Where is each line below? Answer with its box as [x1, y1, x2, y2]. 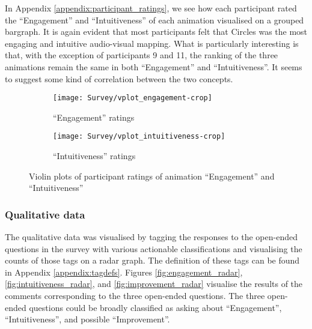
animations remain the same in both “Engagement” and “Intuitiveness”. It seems [5, 60, 302, 73]
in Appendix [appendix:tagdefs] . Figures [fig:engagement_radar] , [5, 265, 243, 278]
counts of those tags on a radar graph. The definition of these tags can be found [5, 254, 300, 267]
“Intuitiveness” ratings [53, 149, 136, 162]
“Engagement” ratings [53, 110, 135, 123]
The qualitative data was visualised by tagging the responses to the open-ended [5, 231, 298, 243]
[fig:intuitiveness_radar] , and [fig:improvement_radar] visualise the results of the [5, 277, 303, 290]
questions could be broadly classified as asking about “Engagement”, [29, 301, 282, 313]
